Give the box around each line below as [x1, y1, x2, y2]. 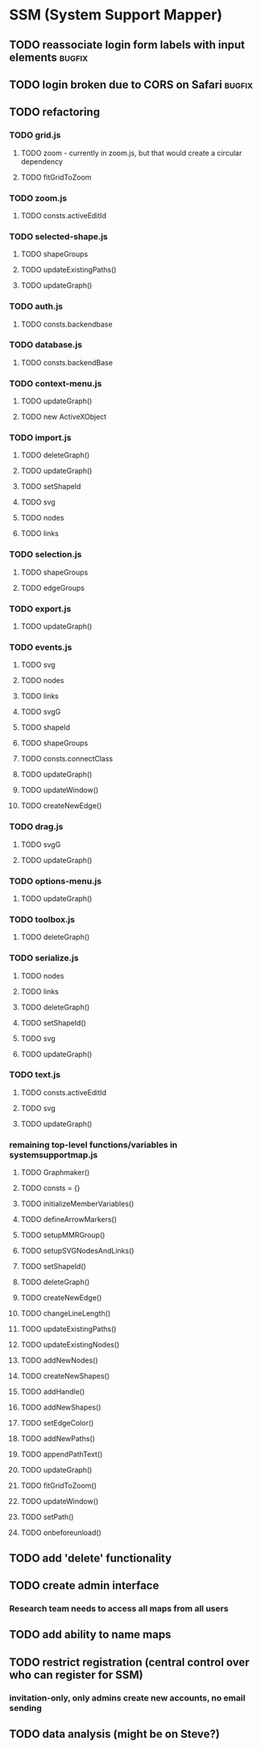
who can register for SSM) [9, 1667, 143, 1682]
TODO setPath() [20, 1512, 74, 1522]
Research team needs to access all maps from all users [9, 1603, 229, 1614]
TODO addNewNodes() [20, 1355, 99, 1365]
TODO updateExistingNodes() [20, 1340, 120, 1350]
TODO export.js [9, 603, 72, 614]
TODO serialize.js [9, 952, 79, 963]
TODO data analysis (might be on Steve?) [9, 1727, 221, 1741]
